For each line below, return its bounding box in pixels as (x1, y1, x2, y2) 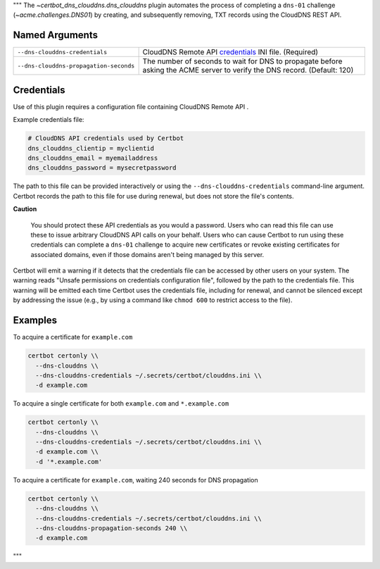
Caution (13, 205, 37, 213)
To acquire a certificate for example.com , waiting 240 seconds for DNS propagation (13, 475, 258, 484)
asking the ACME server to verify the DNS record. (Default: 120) (142, 65, 354, 75)
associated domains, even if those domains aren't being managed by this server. (30, 250, 265, 258)
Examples (13, 314, 58, 327)
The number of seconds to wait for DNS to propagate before (142, 56, 343, 66)
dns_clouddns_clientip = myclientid (27, 144, 155, 152)
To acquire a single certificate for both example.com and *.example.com (13, 399, 229, 408)
